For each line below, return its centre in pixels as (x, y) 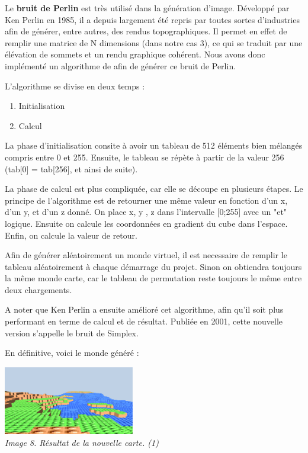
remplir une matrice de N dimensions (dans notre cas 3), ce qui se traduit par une (154, 42)
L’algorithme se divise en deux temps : (75, 86)
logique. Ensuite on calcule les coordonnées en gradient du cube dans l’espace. (146, 223)
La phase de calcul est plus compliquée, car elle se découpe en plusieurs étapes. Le (154, 189)
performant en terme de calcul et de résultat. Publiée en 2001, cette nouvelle (144, 321)
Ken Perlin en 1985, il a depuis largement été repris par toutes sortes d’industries (152, 19)
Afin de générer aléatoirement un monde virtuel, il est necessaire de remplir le (146, 255)
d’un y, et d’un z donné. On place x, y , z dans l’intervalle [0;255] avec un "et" (146, 212)
